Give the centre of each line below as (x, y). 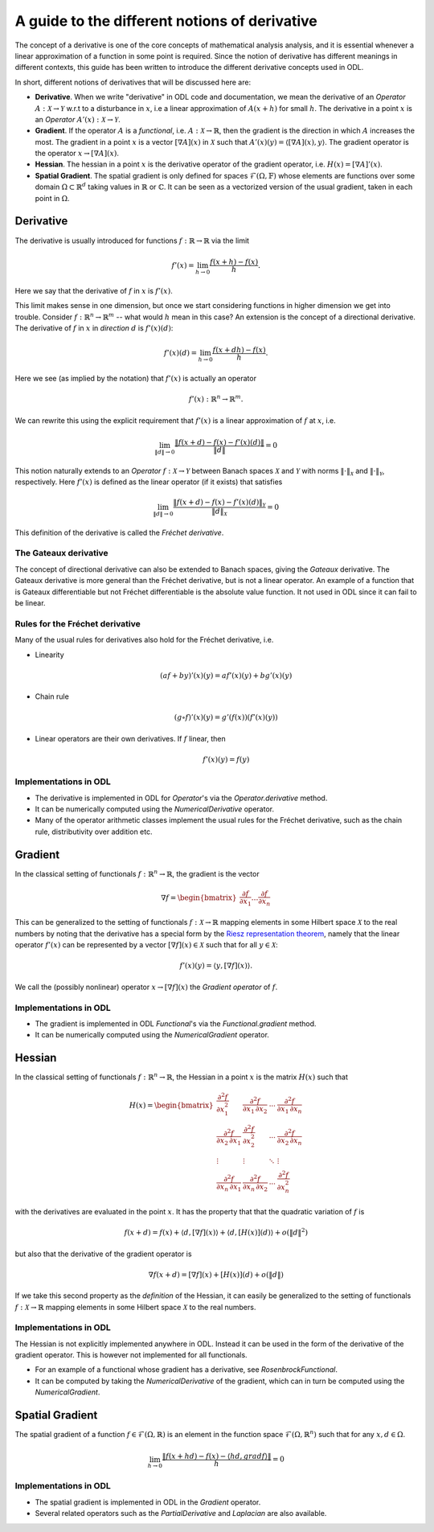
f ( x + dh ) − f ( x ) (239, 349)
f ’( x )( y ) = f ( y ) (226, 759)
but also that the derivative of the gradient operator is (103, 1254)
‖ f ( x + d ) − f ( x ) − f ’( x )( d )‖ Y (219, 503)
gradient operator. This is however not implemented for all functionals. (131, 1355)
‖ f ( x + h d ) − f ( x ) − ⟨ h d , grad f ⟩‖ (217, 1456)
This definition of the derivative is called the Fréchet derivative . (119, 532)
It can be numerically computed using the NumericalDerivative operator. (155, 809)
